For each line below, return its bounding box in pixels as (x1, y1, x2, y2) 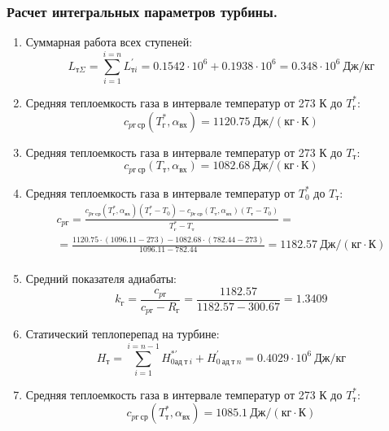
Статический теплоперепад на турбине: (25, 325, 220, 342)
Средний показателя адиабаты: (25, 270, 177, 287)
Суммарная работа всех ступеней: (25, 33, 193, 50)
